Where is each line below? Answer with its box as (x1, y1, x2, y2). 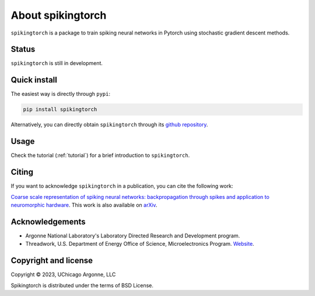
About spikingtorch (10, 9, 107, 22)
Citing (10, 167, 33, 177)
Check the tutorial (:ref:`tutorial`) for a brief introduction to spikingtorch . (10, 152, 190, 159)
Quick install (10, 75, 58, 85)
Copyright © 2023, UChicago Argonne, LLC (10, 271, 116, 278)
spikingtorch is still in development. (10, 60, 103, 67)
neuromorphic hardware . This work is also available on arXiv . (10, 201, 157, 208)
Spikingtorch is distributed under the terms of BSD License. (10, 281, 154, 289)
